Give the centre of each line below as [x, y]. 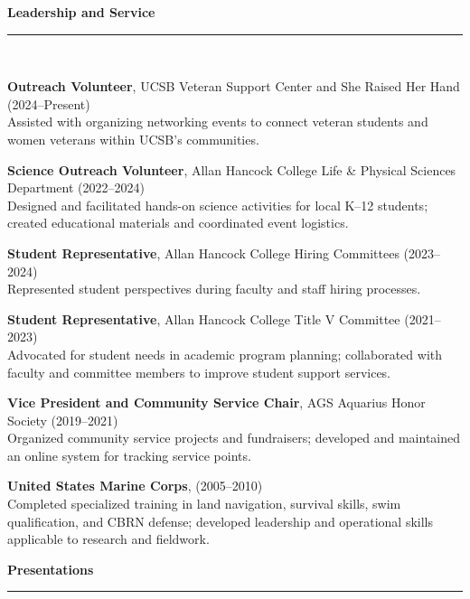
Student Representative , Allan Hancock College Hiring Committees [203, 253]
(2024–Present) [49, 103]
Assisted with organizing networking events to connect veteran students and [218, 122]
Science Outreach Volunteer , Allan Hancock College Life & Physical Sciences [232, 169]
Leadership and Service [81, 12]
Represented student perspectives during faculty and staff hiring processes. [214, 289]
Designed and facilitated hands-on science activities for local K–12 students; [218, 205]
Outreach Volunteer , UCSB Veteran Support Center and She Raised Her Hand [234, 86]
